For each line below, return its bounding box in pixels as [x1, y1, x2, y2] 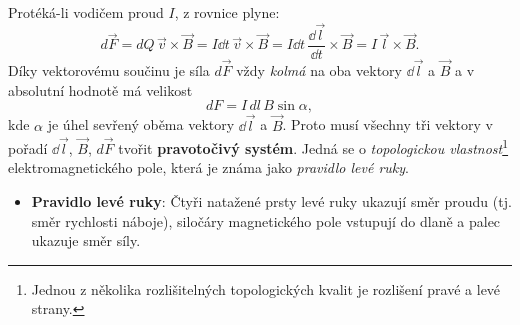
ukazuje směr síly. [31, 230, 141, 251]
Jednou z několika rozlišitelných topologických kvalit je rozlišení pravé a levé [31, 278, 501, 299]
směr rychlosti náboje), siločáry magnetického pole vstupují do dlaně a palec [31, 210, 501, 231]
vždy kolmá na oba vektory [236, 60, 402, 81]
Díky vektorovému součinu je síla [8, 60, 210, 81]
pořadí [8, 137, 48, 158]
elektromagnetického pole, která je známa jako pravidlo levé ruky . [8, 157, 409, 178]
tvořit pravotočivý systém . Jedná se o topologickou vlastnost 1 [118, 135, 509, 158]
